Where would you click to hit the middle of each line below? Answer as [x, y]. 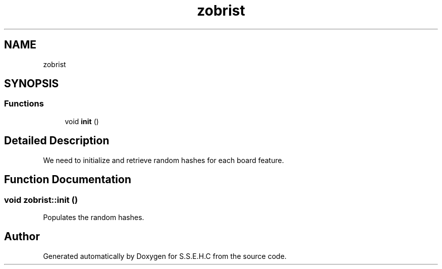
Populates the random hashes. [94, 217]
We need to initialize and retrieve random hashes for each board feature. [163, 160]
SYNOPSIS [32, 84]
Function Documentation [68, 180]
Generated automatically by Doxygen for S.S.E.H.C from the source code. [165, 256]
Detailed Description [57, 141]
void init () [82, 121]
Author [22, 237]
